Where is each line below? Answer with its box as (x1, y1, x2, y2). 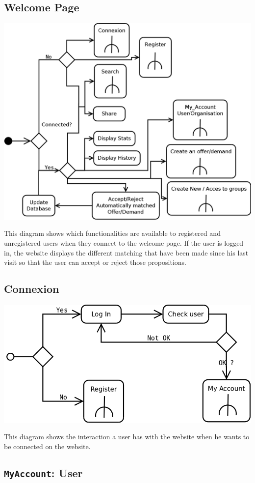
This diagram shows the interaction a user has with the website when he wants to (4, 431, 250, 442)
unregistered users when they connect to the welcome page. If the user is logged (4, 238, 244, 248)
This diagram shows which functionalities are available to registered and (4, 228, 221, 238)
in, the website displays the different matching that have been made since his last (4, 247, 249, 257)
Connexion (4, 281, 59, 296)
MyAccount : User (4, 465, 83, 480)
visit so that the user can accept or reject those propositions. (4, 257, 186, 267)
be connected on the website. (4, 441, 91, 451)
